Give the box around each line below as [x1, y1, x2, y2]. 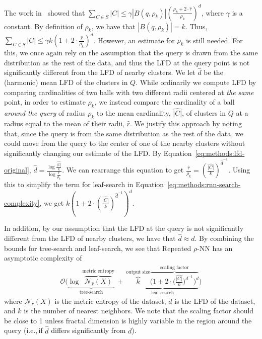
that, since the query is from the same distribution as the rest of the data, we [4, 128, 243, 138]
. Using [228, 164, 250, 175]
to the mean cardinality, [96, 108, 171, 118]
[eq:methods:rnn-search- [167, 179, 241, 190]
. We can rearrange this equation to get [62, 164, 184, 175]
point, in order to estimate [4, 97, 86, 107]
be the [204, 67, 223, 77]
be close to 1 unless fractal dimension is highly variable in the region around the [4, 315, 252, 325]
